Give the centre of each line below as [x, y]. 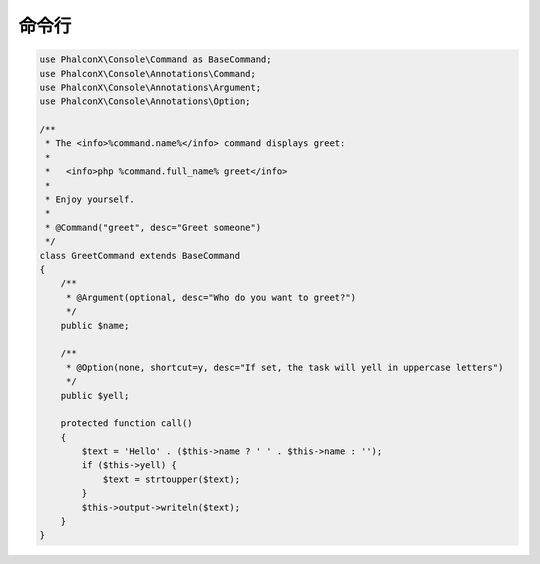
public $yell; [95, 395]
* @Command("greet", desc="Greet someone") [153, 227]
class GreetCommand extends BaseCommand [139, 255]
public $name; [95, 325]
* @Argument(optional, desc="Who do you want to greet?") [211, 297]
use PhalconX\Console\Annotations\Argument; [150, 87]
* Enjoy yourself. [90, 199]
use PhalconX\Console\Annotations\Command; [148, 73]
